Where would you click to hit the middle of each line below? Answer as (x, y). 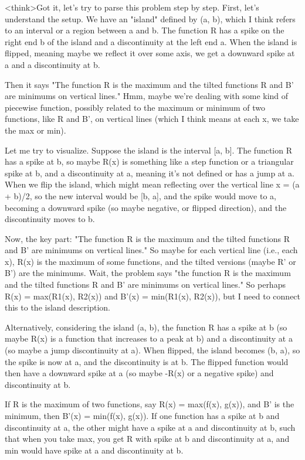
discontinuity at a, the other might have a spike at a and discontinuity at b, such (150, 427)
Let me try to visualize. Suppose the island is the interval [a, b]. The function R (148, 150)
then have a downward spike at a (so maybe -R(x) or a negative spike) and (139, 373)
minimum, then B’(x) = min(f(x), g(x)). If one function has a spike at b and (142, 415)
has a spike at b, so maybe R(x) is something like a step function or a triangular (149, 161)
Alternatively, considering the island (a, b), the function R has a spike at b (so (146, 327)
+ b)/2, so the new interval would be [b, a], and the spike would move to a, (140, 195)
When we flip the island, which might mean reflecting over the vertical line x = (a (152, 184)
